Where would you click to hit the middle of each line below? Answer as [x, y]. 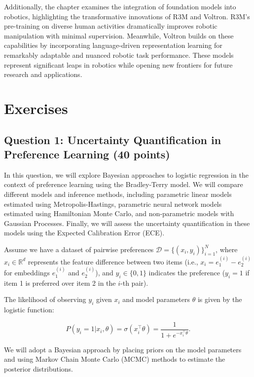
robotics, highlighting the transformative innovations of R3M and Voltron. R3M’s [127, 16]
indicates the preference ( [187, 273]
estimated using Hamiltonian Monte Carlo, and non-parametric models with [119, 213]
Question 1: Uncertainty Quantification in [113, 139]
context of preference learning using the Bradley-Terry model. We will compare [124, 184]
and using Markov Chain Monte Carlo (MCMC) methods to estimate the [115, 359]
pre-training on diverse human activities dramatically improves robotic [111, 26]
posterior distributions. [38, 369]
